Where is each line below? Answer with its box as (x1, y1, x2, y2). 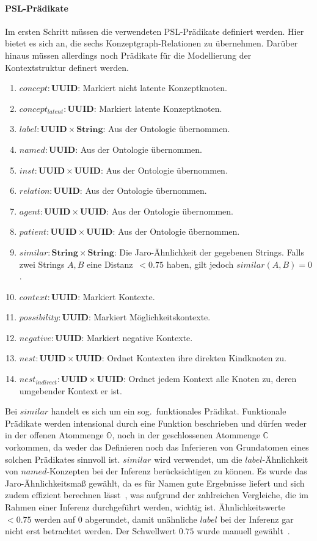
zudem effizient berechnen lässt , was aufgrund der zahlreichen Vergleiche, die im (5, 488, 308, 501)
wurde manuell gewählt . (197, 524, 290, 537)
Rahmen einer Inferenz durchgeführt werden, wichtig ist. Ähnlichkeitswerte (5, 501, 285, 513)
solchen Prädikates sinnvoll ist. (5, 452, 120, 465)
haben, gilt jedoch (166, 257, 234, 270)
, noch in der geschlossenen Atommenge (112, 429, 260, 441)
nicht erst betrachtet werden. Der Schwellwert (5, 524, 177, 537)
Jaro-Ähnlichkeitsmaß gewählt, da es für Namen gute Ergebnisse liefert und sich (5, 476, 305, 489)
